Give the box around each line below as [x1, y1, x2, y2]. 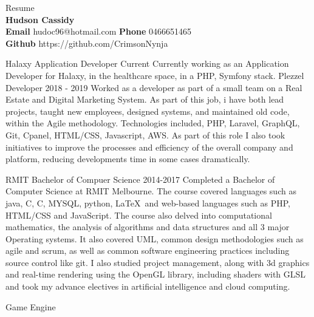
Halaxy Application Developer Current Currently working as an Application [5, 57, 289, 70]
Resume [5, 1, 35, 13]
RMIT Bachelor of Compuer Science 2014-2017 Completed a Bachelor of [5, 172, 275, 185]
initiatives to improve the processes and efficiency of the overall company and [5, 140, 293, 153]
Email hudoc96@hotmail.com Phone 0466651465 [5, 25, 191, 38]
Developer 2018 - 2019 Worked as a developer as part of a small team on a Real [5, 81, 302, 94]
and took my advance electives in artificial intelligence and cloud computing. [5, 280, 290, 293]
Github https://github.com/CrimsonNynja [5, 36, 168, 49]
